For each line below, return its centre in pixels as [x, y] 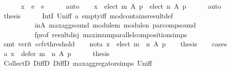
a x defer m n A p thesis [57, 53]
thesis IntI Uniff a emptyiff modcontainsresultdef [88, 15]
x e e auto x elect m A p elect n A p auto [121, 6]
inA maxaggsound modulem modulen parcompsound [115, 25]
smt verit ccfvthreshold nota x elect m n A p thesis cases [115, 44]
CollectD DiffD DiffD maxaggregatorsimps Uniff [78, 63]
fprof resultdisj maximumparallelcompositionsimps [111, 34]
